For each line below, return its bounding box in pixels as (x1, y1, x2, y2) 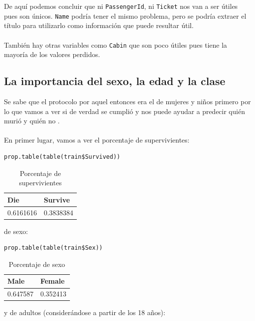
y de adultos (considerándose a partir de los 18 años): (4, 307, 165, 318)
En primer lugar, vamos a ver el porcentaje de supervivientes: (4, 135, 190, 145)
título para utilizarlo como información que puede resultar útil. (4, 20, 194, 30)
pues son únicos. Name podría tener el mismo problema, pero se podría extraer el (4, 10, 247, 21)
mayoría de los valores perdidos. (4, 49, 100, 59)
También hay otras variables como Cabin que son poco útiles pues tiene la (4, 39, 227, 50)
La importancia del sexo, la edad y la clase (4, 73, 225, 88)
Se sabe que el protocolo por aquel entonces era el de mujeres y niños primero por (4, 96, 251, 106)
